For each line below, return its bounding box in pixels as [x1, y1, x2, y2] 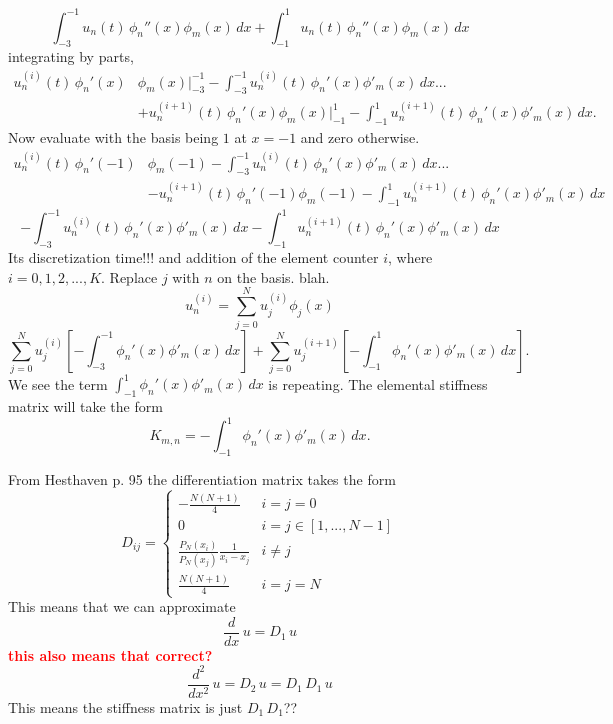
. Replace [101, 266, 158, 287]
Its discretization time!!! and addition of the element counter [8, 247, 379, 268]
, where [387, 247, 433, 268]
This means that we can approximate [8, 596, 236, 617]
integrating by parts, [8, 46, 134, 67]
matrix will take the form [8, 396, 163, 417]
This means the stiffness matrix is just [8, 696, 243, 717]
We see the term [8, 373, 108, 394]
